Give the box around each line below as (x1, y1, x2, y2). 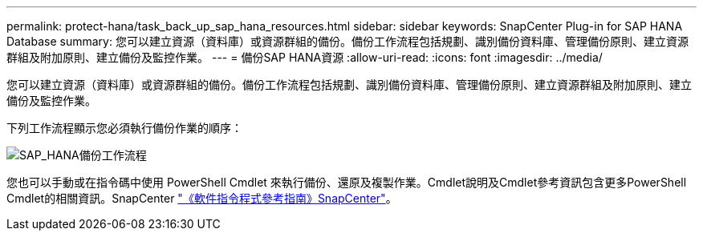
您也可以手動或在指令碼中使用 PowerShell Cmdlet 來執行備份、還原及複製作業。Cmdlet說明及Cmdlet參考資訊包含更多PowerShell (6, 175, 687, 189)
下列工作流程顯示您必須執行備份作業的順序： (6, 121, 242, 135)
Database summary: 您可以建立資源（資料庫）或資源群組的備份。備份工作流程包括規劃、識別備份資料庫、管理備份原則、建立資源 (6, 34, 689, 48)
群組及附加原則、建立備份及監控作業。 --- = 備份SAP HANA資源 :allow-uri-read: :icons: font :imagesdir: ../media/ (6, 50, 603, 64)
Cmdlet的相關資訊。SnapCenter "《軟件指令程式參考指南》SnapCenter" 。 (6, 191, 397, 205)
